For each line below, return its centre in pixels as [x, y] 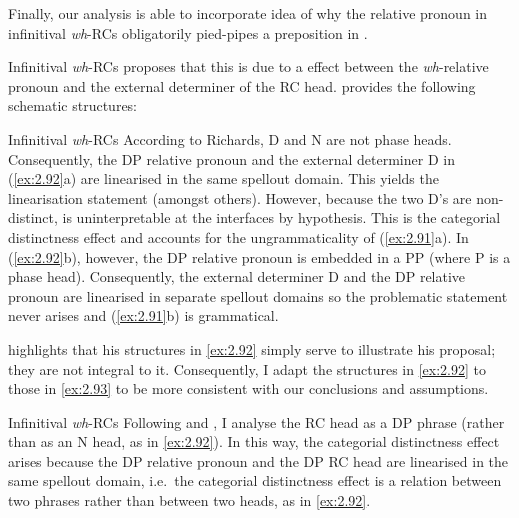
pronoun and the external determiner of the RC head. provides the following [242, 85]
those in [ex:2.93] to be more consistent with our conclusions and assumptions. [248, 388]
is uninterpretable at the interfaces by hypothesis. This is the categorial [281, 217]
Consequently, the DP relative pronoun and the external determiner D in [231, 158]
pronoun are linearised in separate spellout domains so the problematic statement [258, 295]
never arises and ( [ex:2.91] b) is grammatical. [143, 315]
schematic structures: [73, 105]
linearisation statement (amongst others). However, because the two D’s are [240, 197]
